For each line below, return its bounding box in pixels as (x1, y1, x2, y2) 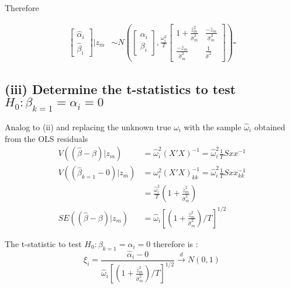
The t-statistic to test (5, 237, 82, 249)
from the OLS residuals (5, 132, 88, 144)
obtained (254, 120, 285, 133)
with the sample (184, 120, 241, 133)
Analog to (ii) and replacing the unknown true (5, 120, 171, 133)
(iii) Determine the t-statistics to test (5, 79, 236, 98)
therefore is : (153, 237, 198, 249)
